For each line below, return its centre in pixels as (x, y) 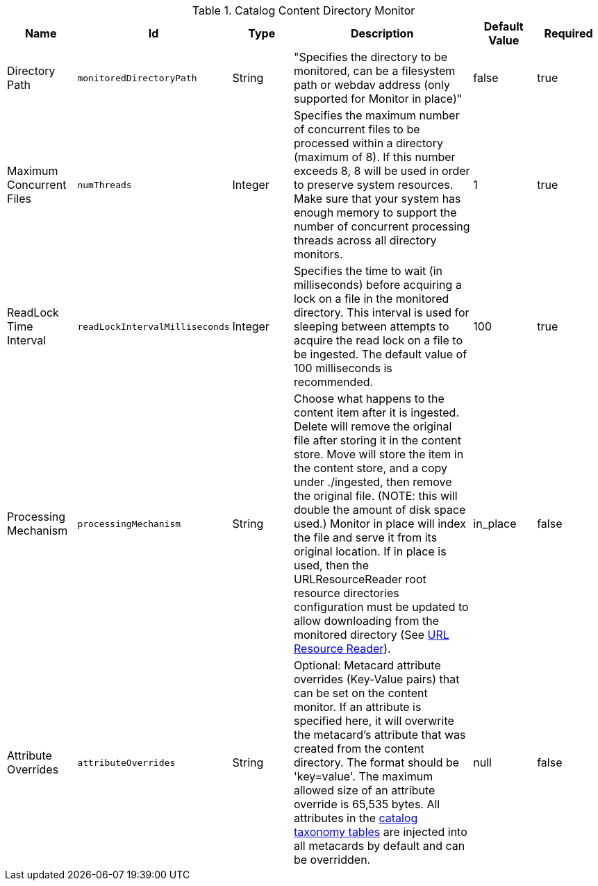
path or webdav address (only (372, 85)
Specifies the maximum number (376, 115)
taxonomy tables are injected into (380, 832)
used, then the (331, 565)
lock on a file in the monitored (371, 299)
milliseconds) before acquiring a (377, 285)
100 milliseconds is (343, 368)
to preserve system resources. (373, 185)
